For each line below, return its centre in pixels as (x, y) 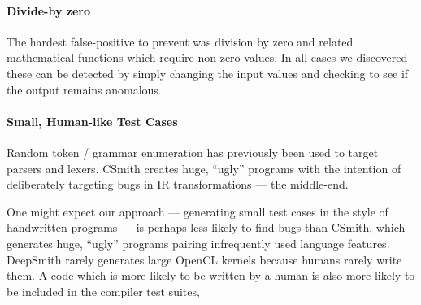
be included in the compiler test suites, (103, 291)
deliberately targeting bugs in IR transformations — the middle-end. (178, 184)
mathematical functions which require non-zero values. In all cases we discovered (207, 57)
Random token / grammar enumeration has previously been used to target (193, 152)
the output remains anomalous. (84, 89)
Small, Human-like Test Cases (92, 121)
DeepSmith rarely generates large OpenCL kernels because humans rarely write (204, 259)
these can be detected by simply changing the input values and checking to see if (208, 73)
